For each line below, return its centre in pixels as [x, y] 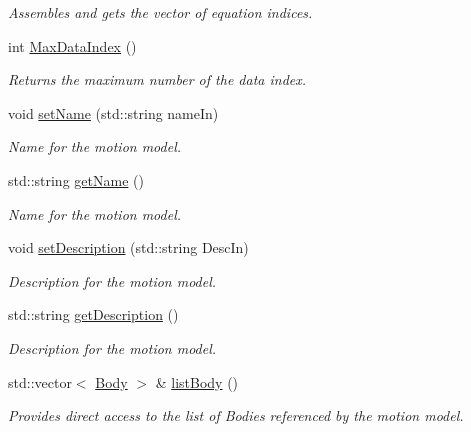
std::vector [40, 381]
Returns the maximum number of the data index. [157, 79]
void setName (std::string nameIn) [113, 112]
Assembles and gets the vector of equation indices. [160, 12]
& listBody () [197, 381]
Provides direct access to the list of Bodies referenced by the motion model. [236, 415]
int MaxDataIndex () [72, 45]
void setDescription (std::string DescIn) [128, 247]
